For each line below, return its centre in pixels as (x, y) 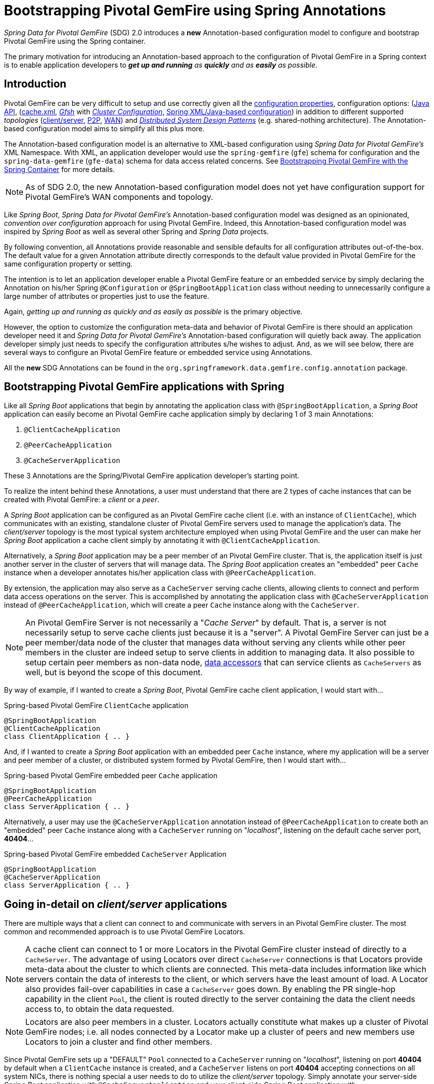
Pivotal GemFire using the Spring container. (75, 41)
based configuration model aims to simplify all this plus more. (104, 128)
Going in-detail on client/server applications (116, 904)
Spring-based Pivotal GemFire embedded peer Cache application (111, 776)
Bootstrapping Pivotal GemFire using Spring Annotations (195, 10)
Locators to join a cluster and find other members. (119, 1042)
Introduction (35, 84)
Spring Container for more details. (60, 169)
